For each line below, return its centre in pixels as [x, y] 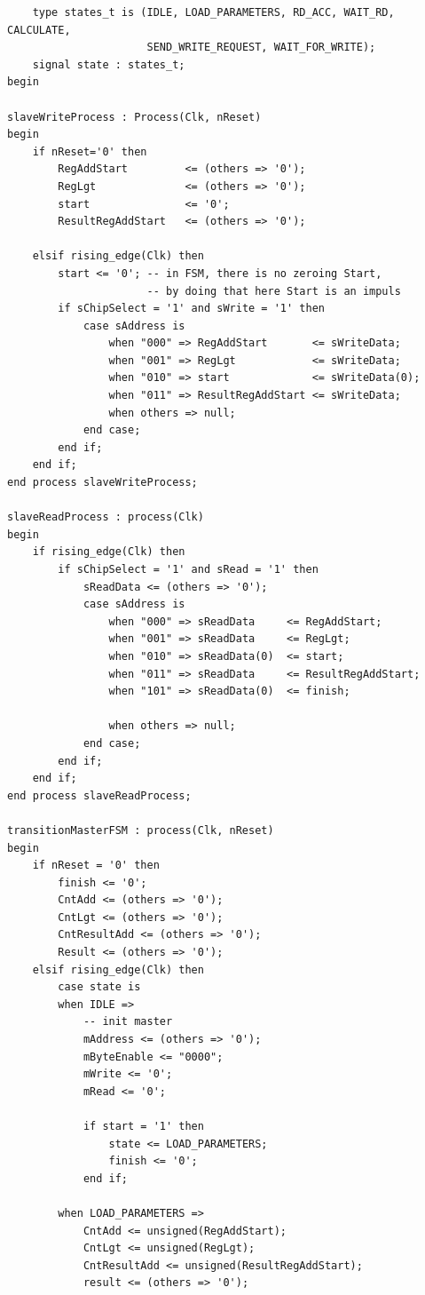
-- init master [128, 1022]
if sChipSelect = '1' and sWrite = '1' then [191, 309]
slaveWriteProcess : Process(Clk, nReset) [134, 117]
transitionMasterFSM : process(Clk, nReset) [141, 830]
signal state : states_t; [109, 64]
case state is [99, 987]
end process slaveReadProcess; [99, 795]
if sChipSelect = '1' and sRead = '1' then [188, 569]
